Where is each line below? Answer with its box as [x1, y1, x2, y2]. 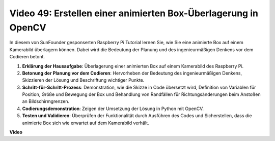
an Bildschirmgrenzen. [22, 98, 70, 104]
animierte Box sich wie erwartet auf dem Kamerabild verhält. [22, 120, 150, 126]
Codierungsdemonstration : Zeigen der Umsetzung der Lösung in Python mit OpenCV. [22, 105, 204, 112]
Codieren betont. [9, 54, 45, 60]
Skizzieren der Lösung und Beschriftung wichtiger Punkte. [22, 77, 145, 83]
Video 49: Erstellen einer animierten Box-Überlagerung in [9, 8, 258, 19]
